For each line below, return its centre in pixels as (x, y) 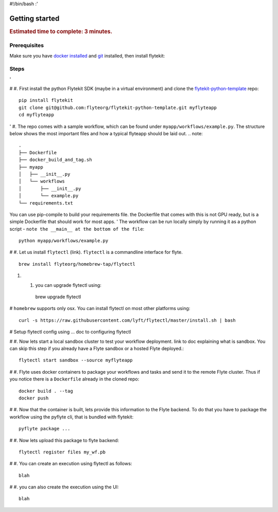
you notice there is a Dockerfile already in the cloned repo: (74, 379)
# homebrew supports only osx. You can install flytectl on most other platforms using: (100, 308)
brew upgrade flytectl (58, 297)
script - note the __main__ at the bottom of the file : (77, 229)
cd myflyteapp (36, 115)
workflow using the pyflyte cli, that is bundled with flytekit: (72, 417)
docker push (34, 398)
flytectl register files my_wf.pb (62, 452)
